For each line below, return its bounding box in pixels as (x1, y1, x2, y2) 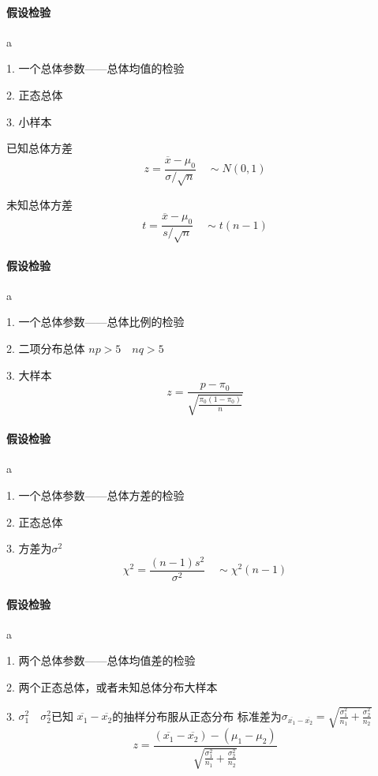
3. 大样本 (6, 366, 52, 383)
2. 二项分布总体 (6, 339, 85, 356)
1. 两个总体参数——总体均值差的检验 (6, 652, 196, 669)
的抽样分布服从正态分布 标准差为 (112, 707, 282, 724)
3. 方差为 (6, 540, 52, 557)
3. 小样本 (6, 113, 52, 129)
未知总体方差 (6, 196, 73, 212)
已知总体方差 (6, 140, 73, 156)
